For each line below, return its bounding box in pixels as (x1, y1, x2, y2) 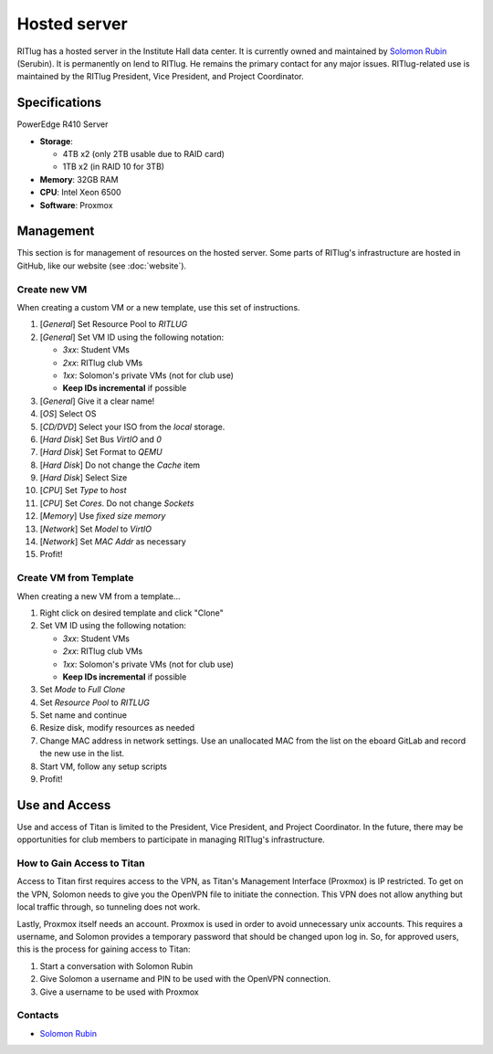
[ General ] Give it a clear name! (39, 395, 155, 406)
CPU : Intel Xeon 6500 (39, 187, 122, 198)
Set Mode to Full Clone (39, 684, 126, 695)
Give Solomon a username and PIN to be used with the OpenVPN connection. (39, 974, 331, 985)
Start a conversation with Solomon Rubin (39, 960, 194, 972)
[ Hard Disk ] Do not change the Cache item (39, 459, 201, 470)
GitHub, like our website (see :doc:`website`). (16, 260, 187, 271)
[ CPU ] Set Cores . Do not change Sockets (39, 498, 194, 509)
